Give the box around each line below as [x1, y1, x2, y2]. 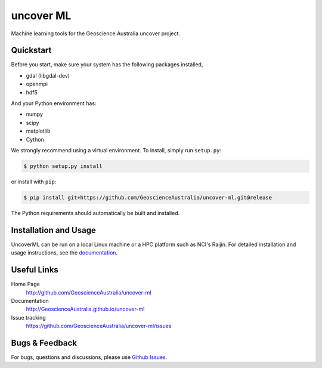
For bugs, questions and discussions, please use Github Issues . [11, 353, 168, 361]
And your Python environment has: [11, 100, 97, 107]
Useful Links [11, 265, 59, 275]
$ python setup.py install [23, 162, 103, 170]
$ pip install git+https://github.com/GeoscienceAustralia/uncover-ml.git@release [23, 194, 273, 201]
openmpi [26, 81, 48, 88]
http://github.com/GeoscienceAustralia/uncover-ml [26, 289, 151, 296]
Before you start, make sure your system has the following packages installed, [11, 61, 203, 68]
